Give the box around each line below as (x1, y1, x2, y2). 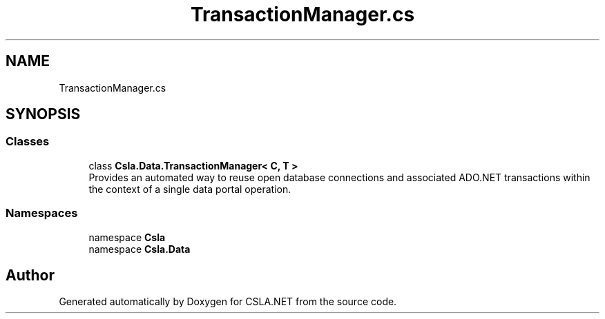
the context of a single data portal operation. (88, 183, 291, 195)
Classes (6, 134, 50, 149)
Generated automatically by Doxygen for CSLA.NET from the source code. (59, 296, 397, 308)
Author (6, 266, 55, 284)
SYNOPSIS (6, 105, 81, 123)
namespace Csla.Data (88, 243, 191, 255)
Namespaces (6, 206, 78, 220)
